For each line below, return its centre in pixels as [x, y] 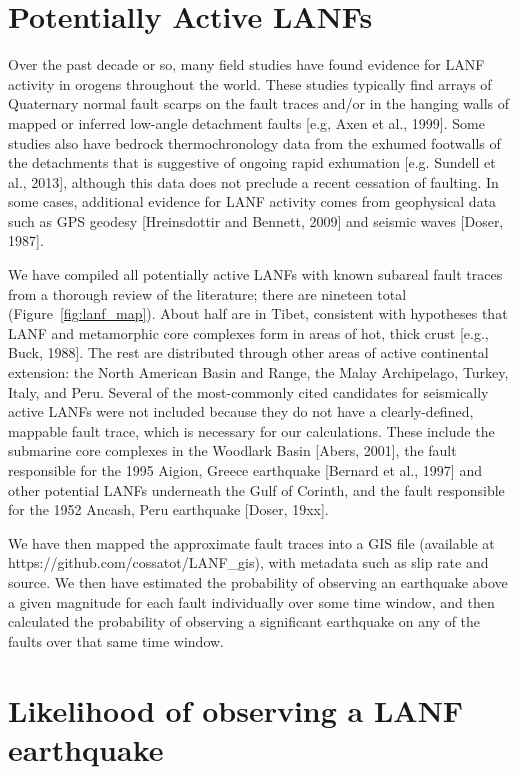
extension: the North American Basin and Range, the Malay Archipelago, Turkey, [258, 372]
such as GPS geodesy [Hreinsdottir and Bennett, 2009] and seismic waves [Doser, [256, 220]
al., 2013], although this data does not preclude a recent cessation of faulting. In [253, 181]
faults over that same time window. [116, 640]
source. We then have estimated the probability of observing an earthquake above [258, 581]
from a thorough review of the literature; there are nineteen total [207, 293]
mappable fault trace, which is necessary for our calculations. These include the [251, 430]
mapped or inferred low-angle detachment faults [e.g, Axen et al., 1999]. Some [246, 122]
